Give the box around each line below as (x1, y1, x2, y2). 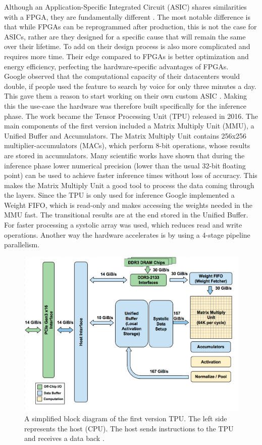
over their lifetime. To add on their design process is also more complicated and (4, 41, 250, 52)
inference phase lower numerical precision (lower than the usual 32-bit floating (4, 160, 246, 170)
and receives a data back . (24, 433, 104, 443)
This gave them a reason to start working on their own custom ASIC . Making (4, 91, 247, 101)
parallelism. (4, 239, 40, 250)
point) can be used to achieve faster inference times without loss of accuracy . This (4, 170, 257, 181)
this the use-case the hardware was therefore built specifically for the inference (4, 100, 247, 111)
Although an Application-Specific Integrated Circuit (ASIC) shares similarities (4, 2, 247, 12)
